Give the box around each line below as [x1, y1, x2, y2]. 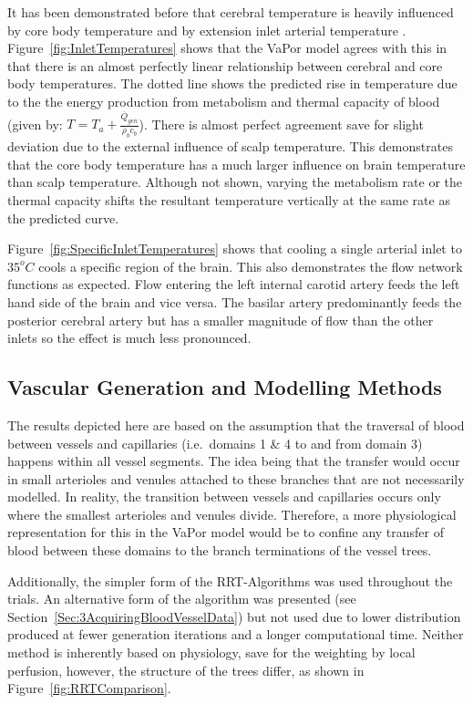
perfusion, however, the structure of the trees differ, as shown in [7, 660, 365, 679]
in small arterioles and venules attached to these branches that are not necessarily [7, 469, 465, 488]
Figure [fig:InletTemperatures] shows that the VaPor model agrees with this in [7, 38, 447, 57]
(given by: [7, 114, 63, 133]
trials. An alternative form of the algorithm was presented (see [7, 589, 356, 608]
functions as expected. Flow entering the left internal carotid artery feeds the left [7, 274, 460, 294]
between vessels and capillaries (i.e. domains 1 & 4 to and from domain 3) [7, 433, 423, 452]
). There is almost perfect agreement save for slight [139, 114, 424, 133]
